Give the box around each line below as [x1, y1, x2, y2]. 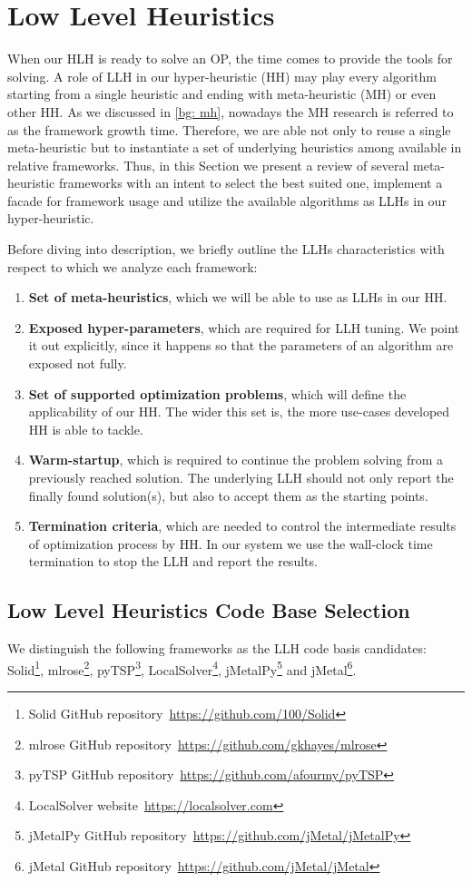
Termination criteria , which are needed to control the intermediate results [28, 516, 457, 535]
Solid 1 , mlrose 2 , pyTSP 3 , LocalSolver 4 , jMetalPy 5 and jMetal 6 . [7, 657, 357, 679]
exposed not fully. [28, 354, 127, 373]
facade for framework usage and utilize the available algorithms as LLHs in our [7, 191, 447, 210]
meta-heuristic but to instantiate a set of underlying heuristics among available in [7, 138, 462, 157]
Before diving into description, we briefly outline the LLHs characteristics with [7, 240, 445, 259]
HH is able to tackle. [28, 419, 143, 438]
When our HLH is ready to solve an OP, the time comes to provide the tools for [7, 49, 453, 68]
